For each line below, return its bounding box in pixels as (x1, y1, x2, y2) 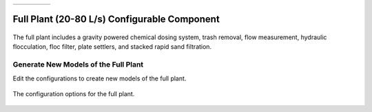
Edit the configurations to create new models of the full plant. (12, 74, 187, 82)
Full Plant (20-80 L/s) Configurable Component (12, 14, 220, 25)
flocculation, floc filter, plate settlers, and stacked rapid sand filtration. (12, 43, 212, 51)
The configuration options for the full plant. (12, 89, 135, 98)
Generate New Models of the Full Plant (12, 60, 144, 69)
